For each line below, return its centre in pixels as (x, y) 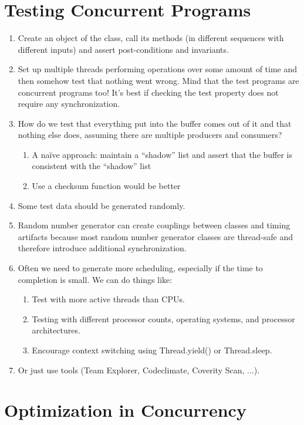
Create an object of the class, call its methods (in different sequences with (151, 38)
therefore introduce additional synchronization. (102, 248)
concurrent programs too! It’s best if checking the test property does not (148, 92)
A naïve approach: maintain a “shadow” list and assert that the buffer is (162, 154)
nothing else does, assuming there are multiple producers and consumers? (150, 135)
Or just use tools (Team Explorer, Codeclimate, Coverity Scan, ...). (139, 370)
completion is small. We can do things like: (95, 279)
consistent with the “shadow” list (92, 166)
